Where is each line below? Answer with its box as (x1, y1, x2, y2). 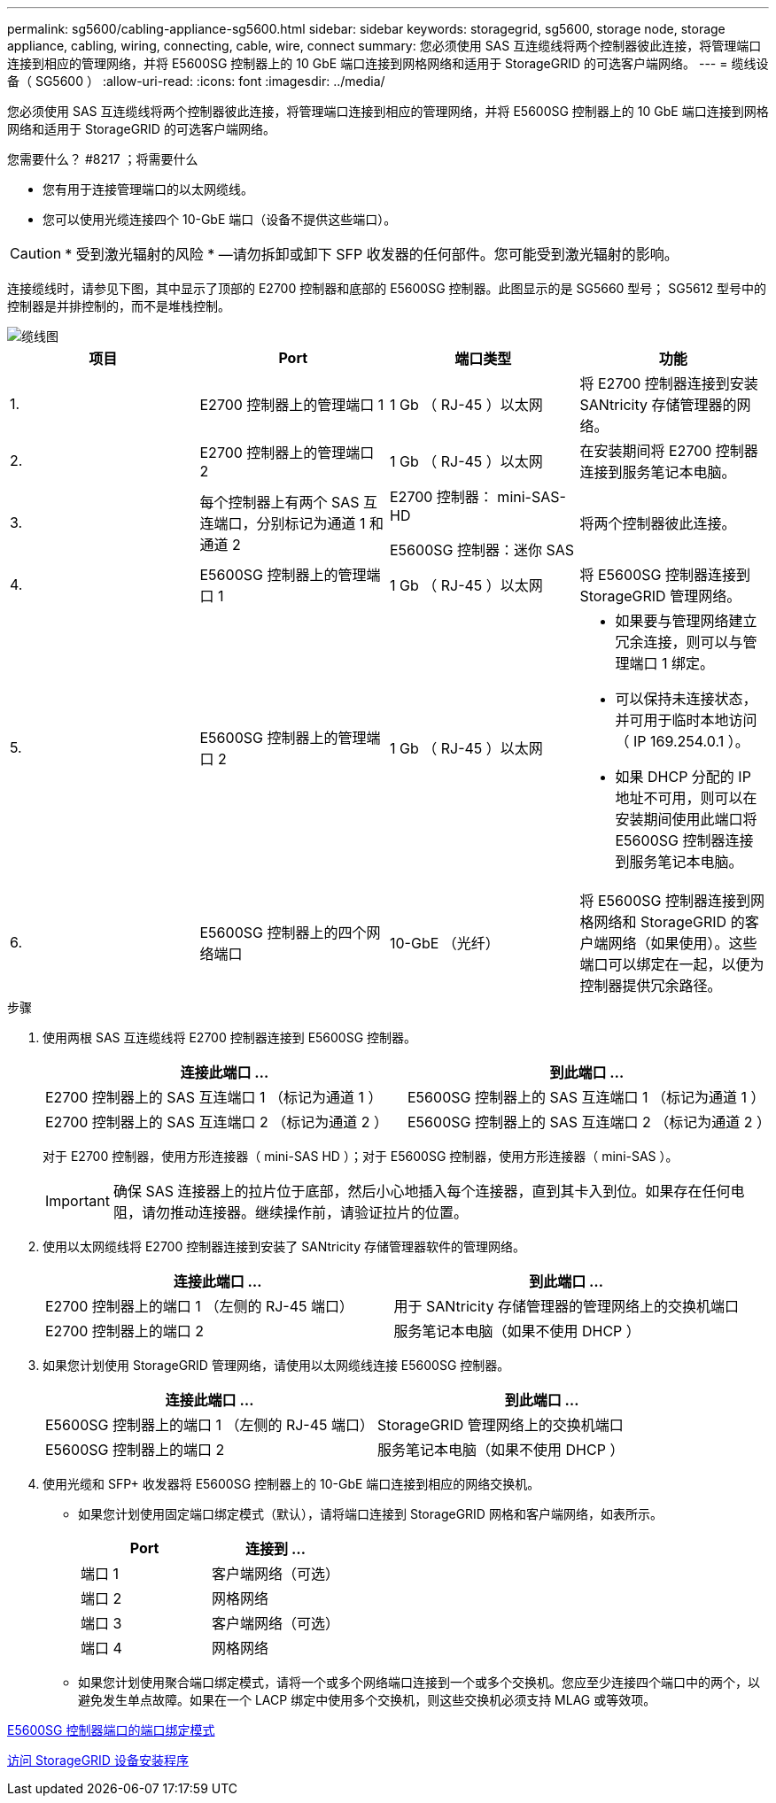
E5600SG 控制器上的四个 (199, 924, 367, 941)
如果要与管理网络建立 (615, 612, 757, 630)
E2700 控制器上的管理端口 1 (199, 396, 384, 414)
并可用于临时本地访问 (615, 711, 757, 729)
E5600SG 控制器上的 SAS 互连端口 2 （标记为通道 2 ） (407, 1113, 772, 1131)
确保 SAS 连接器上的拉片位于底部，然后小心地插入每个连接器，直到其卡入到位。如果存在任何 (113, 1182, 731, 1200)
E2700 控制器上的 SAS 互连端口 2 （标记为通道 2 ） (45, 1113, 388, 1131)
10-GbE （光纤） (390, 934, 500, 952)
